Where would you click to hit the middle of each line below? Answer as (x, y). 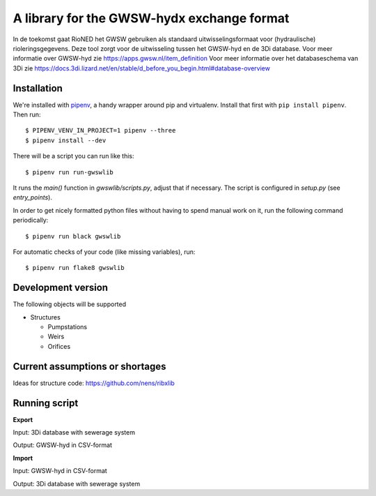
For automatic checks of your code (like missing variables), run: (104, 252)
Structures (45, 317)
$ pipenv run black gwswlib (73, 236)
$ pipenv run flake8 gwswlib (75, 268)
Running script (46, 403)
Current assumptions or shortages (89, 366)
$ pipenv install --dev (66, 140)
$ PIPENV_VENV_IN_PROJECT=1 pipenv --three (101, 130)
